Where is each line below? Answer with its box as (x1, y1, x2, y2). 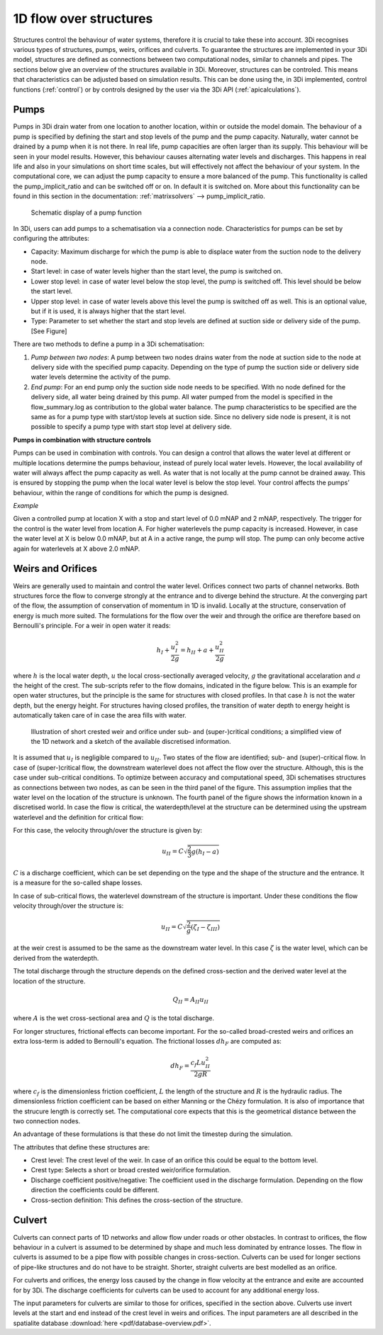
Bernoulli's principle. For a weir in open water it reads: (13, 622, 171, 630)
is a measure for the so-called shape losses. (13, 878, 143, 887)
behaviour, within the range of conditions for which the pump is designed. (13, 488, 229, 497)
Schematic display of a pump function (30, 208, 142, 217)
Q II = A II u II (172, 995, 209, 1005)
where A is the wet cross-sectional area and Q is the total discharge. (13, 1014, 215, 1022)
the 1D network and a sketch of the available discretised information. (30, 737, 231, 746)
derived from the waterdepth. (13, 953, 99, 962)
